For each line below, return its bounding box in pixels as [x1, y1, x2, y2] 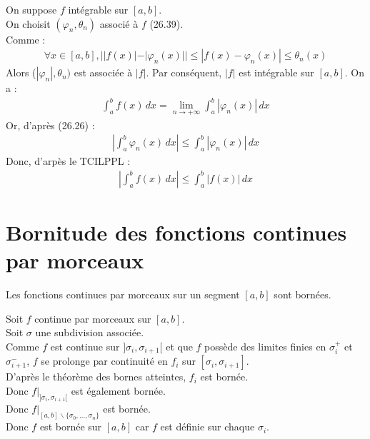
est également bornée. [71, 383, 166, 398]
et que [166, 338, 193, 353]
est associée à [74, 65, 133, 80]
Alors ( [6, 65, 36, 80]
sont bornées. [274, 287, 331, 302]
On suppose [6, 2, 57, 16]
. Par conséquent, [146, 65, 222, 80]
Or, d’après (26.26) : [6, 117, 95, 132]
